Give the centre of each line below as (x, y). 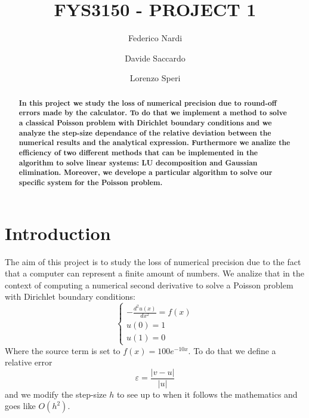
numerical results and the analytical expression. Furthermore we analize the (154, 143)
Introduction (58, 233)
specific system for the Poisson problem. (91, 182)
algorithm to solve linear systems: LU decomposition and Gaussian (138, 162)
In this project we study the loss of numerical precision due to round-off (148, 103)
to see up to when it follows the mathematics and (207, 394)
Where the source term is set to (63, 350)
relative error (29, 362)
